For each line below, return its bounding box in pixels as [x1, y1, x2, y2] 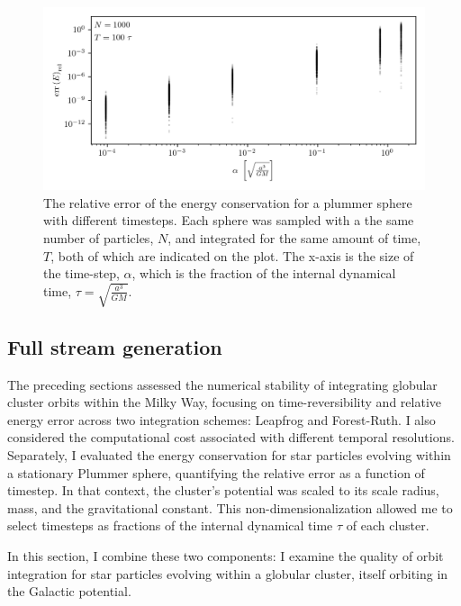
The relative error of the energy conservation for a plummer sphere [43, 193, 412, 212]
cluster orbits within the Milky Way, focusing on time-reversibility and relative [7, 393, 441, 412]
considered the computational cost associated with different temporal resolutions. [7, 428, 455, 447]
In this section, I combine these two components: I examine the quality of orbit [7, 546, 444, 565]
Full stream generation [7, 332, 222, 360]
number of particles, [43, 229, 154, 248]
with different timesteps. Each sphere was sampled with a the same [43, 211, 414, 230]
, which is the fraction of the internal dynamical [131, 264, 396, 283]
